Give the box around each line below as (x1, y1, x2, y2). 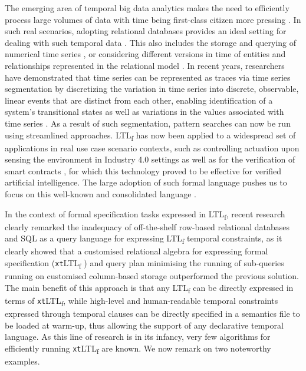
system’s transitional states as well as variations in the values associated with (5, 105, 284, 118)
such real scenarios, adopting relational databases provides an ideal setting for (5, 25, 287, 37)
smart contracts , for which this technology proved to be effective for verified (5, 164, 282, 177)
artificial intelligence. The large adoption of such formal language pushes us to (5, 176, 287, 188)
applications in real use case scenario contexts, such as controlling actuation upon (5, 141, 300, 154)
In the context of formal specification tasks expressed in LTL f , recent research (5, 207, 285, 221)
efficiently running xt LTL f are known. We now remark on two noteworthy (5, 342, 271, 356)
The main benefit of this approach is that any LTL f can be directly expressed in (5, 281, 294, 295)
